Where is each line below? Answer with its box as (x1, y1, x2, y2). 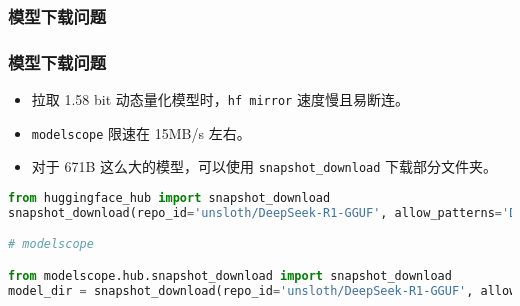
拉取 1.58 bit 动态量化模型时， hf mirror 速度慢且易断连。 (31, 89, 409, 110)
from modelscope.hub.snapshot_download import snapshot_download (8, 268, 452, 283)
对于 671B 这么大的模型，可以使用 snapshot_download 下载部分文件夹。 (31, 156, 498, 177)
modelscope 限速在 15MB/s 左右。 (31, 122, 251, 143)
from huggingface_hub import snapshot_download (8, 191, 331, 206)
